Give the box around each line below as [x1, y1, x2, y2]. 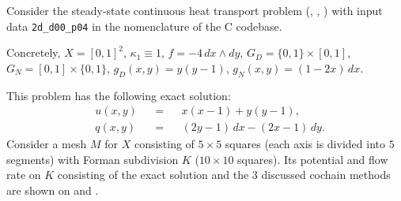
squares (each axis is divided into [225, 136, 385, 152]
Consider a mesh [6, 136, 87, 152]
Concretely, [6, 44, 61, 61]
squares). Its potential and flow [237, 151, 388, 167]
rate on [6, 166, 41, 183]
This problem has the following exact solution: [6, 87, 231, 103]
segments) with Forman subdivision [6, 151, 179, 167]
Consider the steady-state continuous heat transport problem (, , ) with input [6, 2, 383, 18]
